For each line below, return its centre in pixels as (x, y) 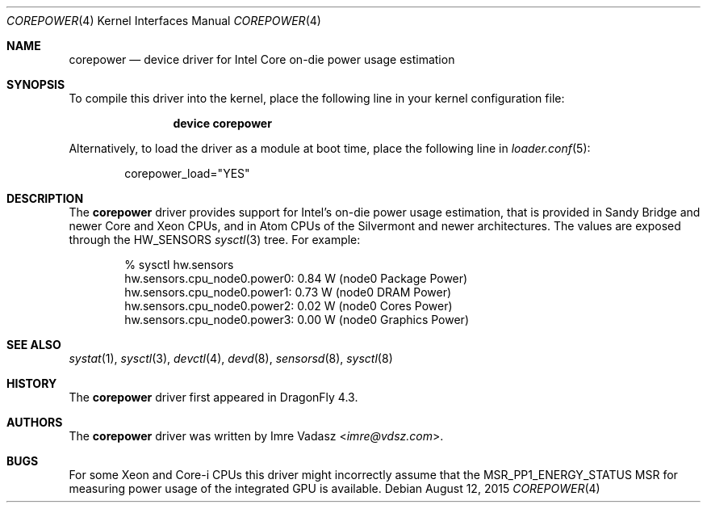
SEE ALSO (34, 345)
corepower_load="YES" (187, 173)
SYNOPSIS (36, 84)
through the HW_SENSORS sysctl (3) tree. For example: (215, 240)
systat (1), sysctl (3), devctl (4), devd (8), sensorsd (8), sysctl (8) (231, 358)
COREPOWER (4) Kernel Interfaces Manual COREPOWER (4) (164, 21)
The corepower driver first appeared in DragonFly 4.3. (213, 397)
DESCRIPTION (45, 198)
